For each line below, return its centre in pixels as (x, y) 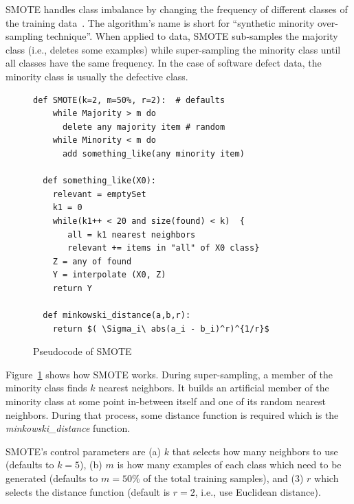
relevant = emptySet (99, 194)
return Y (72, 288)
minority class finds (46, 388)
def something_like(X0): (99, 181)
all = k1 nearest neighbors (132, 234)
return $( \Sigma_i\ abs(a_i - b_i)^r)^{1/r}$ (161, 329)
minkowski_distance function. (68, 428)
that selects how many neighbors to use (255, 451)
